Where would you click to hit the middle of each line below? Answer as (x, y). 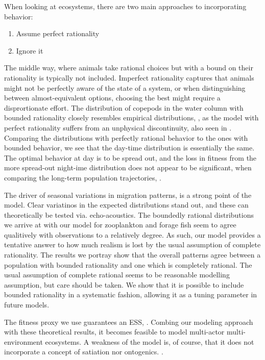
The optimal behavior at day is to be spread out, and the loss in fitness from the (130, 157)
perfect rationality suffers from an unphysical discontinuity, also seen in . (118, 127)
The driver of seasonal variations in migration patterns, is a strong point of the (128, 195)
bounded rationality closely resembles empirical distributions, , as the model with (131, 118)
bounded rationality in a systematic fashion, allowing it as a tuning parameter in (131, 294)
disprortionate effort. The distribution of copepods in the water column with (124, 107)
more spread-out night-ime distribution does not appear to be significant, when (128, 168)
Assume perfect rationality (58, 33)
